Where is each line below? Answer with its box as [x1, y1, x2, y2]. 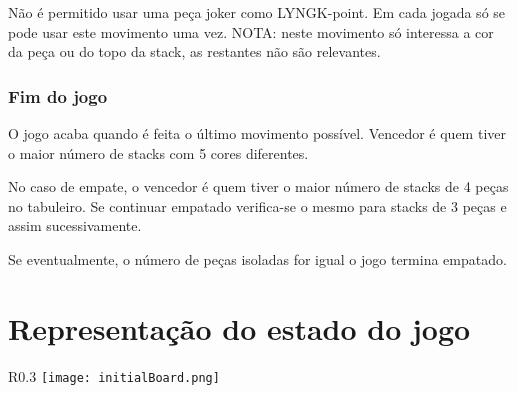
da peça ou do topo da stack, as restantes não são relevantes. [8, 41, 381, 62]
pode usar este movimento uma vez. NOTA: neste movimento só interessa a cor [8, 21, 494, 42]
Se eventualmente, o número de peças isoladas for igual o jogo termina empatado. [8, 248, 507, 269]
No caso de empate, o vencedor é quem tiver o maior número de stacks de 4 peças [8, 176, 509, 197]
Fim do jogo [8, 83, 108, 108]
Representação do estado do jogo [8, 307, 471, 348]
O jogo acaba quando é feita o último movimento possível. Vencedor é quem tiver [8, 123, 506, 143]
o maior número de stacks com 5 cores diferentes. [8, 142, 309, 163]
